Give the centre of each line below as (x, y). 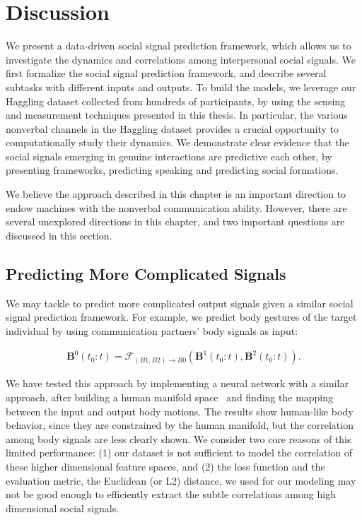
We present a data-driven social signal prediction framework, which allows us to (179, 46)
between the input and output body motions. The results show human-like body (180, 411)
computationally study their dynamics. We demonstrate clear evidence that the (177, 142)
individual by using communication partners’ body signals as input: (152, 330)
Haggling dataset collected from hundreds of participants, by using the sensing (176, 101)
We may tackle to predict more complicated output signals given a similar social (180, 303)
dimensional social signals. (63, 508)
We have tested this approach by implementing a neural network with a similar (177, 383)
